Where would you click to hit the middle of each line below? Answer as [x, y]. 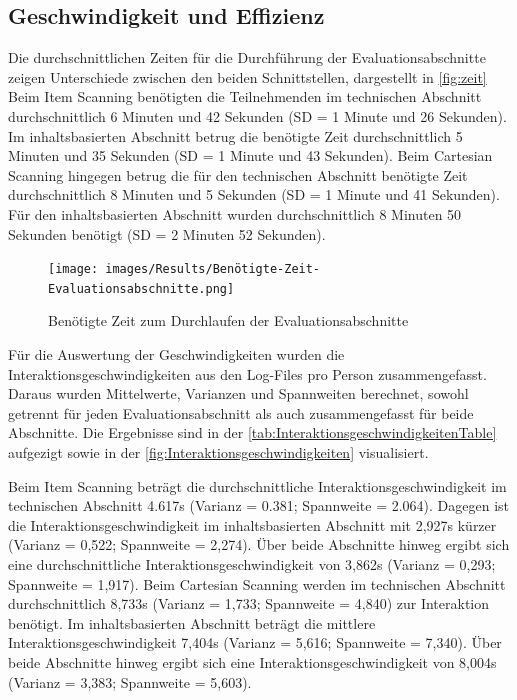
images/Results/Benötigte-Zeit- [213, 269]
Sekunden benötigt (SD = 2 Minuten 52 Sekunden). [167, 233]
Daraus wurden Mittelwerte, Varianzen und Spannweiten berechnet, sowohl [238, 393]
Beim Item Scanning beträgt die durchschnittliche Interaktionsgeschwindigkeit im [257, 485]
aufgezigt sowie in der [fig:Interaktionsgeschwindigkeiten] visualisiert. [218, 452]
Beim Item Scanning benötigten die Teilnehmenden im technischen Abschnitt [245, 96]
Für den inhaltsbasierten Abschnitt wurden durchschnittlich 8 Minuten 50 [235, 213]
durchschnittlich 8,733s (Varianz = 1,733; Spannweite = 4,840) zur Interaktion [249, 603]
